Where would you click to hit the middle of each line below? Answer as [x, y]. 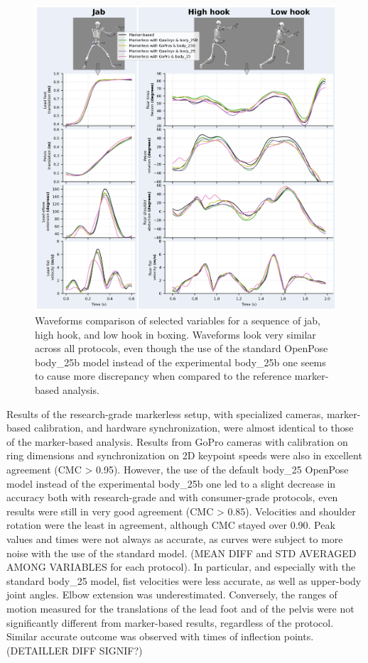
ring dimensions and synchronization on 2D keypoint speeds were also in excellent [184, 455]
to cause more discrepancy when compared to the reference [163, 376]
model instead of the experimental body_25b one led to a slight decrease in [171, 483]
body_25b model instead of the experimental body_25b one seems [180, 362]
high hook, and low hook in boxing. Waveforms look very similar [175, 334]
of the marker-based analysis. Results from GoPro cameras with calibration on [177, 441]
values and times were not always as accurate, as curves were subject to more [175, 538]
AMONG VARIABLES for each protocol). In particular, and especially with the [181, 567]
